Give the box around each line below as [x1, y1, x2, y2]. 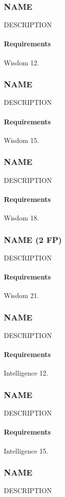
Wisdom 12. [4, 57, 39, 67]
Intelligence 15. [4, 445, 48, 456]
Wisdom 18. [4, 213, 39, 223]
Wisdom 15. [4, 135, 39, 145]
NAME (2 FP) [4, 233, 62, 245]
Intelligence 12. [4, 368, 48, 378]
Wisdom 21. [4, 290, 39, 300]
